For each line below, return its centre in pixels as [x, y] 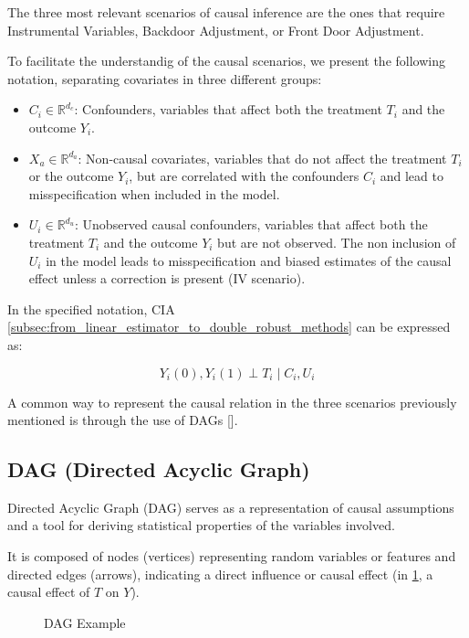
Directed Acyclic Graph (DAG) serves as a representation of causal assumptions [231, 507]
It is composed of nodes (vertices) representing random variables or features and [232, 556]
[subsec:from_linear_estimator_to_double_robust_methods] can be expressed [229, 327]
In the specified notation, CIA [91, 308]
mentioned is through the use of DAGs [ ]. [123, 420]
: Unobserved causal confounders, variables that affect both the [251, 224]
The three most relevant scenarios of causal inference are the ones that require [226, 12]
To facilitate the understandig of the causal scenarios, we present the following [226, 61]
